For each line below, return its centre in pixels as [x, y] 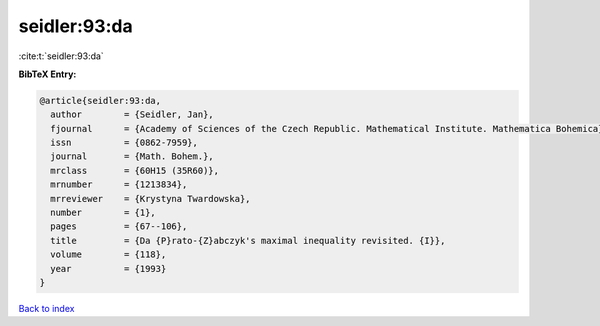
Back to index [46, 308]
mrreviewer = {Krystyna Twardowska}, [150, 198]
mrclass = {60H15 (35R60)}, [135, 170]
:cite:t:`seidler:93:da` [61, 56]
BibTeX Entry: [47, 74]
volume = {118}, [108, 254]
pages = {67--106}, [119, 226]
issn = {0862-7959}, [124, 143]
